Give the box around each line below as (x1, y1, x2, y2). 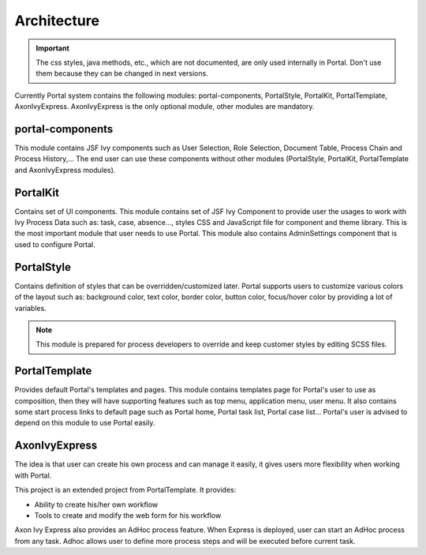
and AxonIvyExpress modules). (14, 165, 116, 174)
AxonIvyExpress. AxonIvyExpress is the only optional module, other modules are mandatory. (14, 102, 315, 111)
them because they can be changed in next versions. (35, 69, 208, 78)
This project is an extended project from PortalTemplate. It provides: (14, 486, 237, 495)
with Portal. (14, 471, 52, 480)
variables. (14, 303, 47, 313)
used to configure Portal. (14, 239, 96, 249)
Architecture (14, 12, 100, 29)
